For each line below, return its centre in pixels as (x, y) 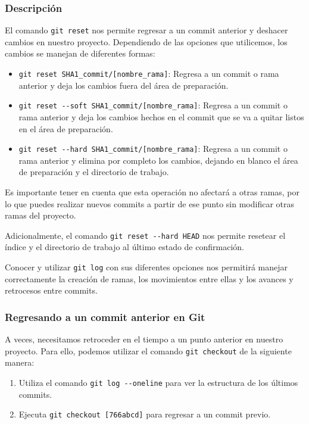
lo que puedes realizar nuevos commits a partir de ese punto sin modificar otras (149, 203)
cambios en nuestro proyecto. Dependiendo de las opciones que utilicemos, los (146, 41)
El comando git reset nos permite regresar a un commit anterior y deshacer (146, 30)
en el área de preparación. (66, 128)
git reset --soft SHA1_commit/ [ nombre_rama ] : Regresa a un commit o (153, 105)
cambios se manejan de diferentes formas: (80, 53)
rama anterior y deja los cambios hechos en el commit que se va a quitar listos (161, 116)
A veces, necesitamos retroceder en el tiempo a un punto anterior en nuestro (144, 339)
